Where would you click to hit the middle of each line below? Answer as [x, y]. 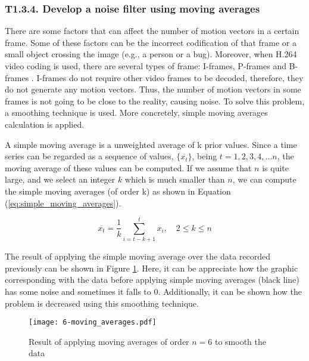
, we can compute [264, 179]
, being [205, 156]
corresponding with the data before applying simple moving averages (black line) [152, 280]
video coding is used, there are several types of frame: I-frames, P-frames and [146, 66]
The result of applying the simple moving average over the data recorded [138, 256]
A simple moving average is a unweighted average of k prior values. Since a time [151, 144]
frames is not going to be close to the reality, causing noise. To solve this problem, [155, 101]
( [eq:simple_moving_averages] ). [63, 203]
